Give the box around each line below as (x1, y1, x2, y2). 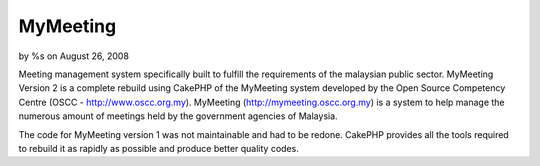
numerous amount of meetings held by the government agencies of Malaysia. (18, 110, 339, 122)
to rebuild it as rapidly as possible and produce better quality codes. (18, 142, 299, 154)
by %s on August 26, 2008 (18, 50, 130, 62)
